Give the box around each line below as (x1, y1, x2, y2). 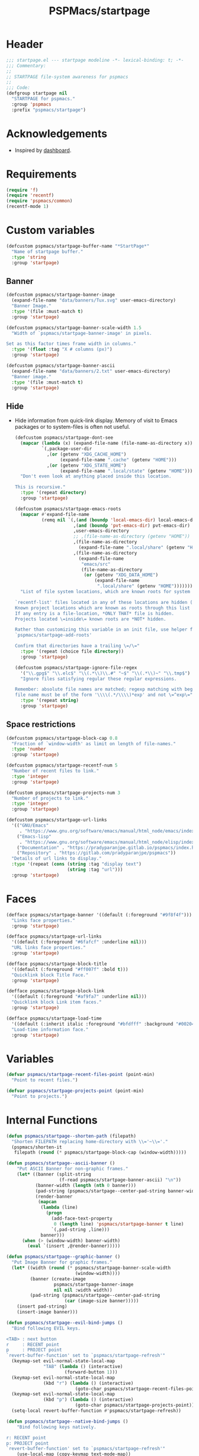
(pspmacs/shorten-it (11, 1144, 62, 1150)
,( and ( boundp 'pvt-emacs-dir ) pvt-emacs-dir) (73, 523, 191, 528)
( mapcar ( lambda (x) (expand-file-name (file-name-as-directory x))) (20, 441, 195, 447)
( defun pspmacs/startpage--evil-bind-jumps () (6, 1319, 123, 1325)
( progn (46, 1210, 62, 1216)
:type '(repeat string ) (20, 698, 79, 704)
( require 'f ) (6, 187, 38, 193)
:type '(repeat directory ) (20, 490, 87, 496)
